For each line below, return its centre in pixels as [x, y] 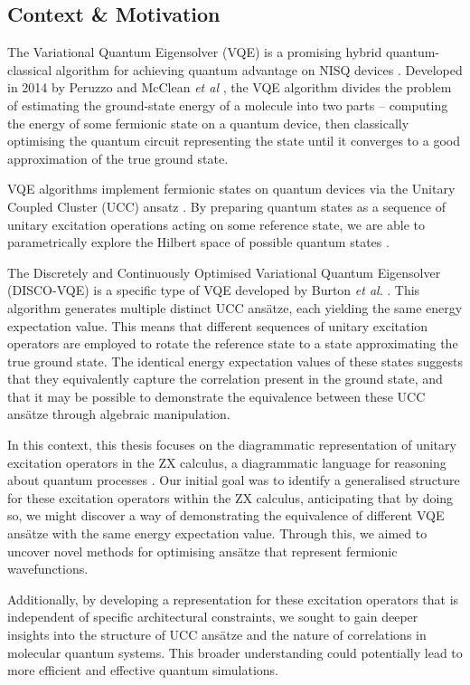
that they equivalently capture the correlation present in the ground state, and [225, 379]
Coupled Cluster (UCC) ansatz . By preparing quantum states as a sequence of [226, 206]
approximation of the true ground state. [118, 158]
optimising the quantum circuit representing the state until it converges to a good [234, 141]
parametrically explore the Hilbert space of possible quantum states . [198, 242]
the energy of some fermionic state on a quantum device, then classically [208, 123]
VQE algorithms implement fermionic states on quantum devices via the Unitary [231, 189]
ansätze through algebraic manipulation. [119, 414]
